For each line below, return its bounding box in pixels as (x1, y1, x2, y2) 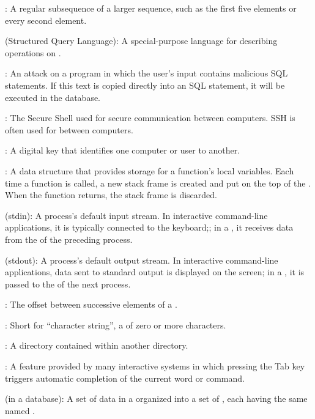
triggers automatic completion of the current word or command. (5, 371, 245, 384)
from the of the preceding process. (5, 232, 133, 245)
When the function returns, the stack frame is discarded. (5, 188, 217, 201)
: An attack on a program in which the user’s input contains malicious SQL (5, 67, 288, 80)
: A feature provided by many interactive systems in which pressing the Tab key (5, 360, 305, 373)
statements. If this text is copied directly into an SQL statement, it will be (5, 78, 285, 91)
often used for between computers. (5, 123, 133, 136)
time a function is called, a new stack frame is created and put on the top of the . (5, 176, 311, 189)
